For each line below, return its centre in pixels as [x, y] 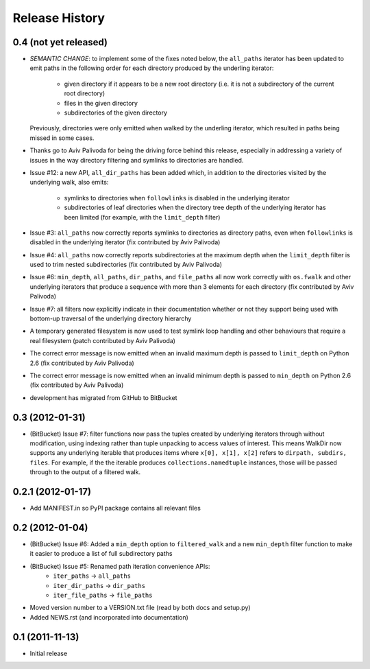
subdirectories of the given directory [116, 113]
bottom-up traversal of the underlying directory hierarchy [111, 318]
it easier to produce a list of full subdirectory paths [101, 554]
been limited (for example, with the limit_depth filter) [142, 217]
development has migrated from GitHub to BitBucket [103, 397]
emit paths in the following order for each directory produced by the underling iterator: [152, 68]
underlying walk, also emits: [69, 183]
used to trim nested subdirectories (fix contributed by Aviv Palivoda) [126, 265]
